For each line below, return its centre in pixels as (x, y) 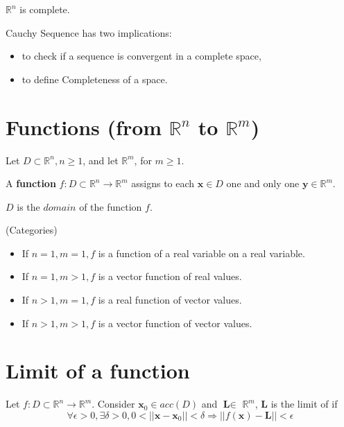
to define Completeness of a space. (95, 79)
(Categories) (32, 230)
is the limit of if (304, 404)
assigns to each (163, 183)
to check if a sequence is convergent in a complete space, (141, 56)
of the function (111, 206)
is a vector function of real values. (170, 276)
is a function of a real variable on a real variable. (201, 253)
